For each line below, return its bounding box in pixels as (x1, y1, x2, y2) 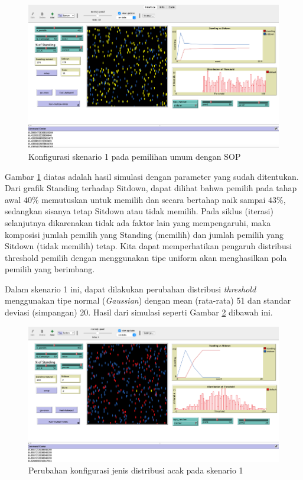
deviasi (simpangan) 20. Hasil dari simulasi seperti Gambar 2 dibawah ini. (5, 306, 273, 318)
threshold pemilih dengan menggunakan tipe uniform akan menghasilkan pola (5, 251, 287, 263)
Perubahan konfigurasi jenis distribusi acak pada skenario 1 (28, 464, 243, 476)
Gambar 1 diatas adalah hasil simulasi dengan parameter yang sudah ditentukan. (5, 170, 299, 182)
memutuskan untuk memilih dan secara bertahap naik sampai (41, 193, 266, 205)
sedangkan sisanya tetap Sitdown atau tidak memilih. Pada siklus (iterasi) (5, 205, 273, 217)
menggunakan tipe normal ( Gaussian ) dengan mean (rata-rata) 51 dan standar (5, 294, 291, 307)
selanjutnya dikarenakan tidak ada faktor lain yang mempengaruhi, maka (5, 216, 271, 228)
